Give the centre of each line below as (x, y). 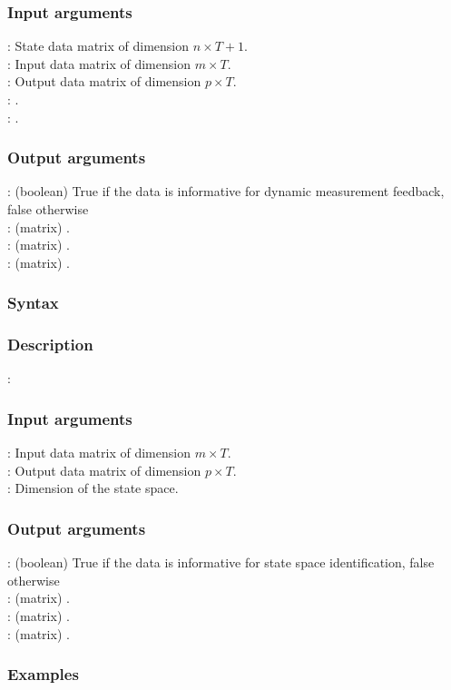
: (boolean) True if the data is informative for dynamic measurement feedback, (226, 191)
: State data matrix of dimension (98, 46)
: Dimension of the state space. (93, 488)
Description (50, 345)
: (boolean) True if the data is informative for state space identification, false (221, 562)
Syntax (33, 303)
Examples (43, 674)
